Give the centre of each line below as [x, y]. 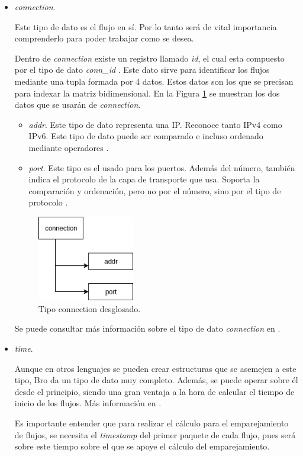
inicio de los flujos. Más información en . [88, 403]
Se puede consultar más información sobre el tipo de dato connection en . [147, 328]
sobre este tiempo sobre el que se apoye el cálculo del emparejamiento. [142, 446]
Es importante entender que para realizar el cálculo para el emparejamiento [151, 423]
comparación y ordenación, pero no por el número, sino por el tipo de [155, 190]
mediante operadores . [69, 147]
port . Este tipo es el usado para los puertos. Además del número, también [162, 167]
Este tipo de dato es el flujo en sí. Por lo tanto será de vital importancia [146, 26]
